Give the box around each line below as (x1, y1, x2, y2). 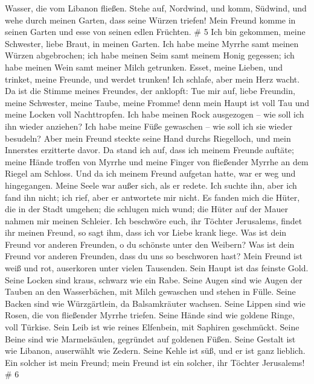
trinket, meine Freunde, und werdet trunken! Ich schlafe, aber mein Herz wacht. (5, 72, 300, 85)
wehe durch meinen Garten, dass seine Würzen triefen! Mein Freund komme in (5, 13, 296, 26)
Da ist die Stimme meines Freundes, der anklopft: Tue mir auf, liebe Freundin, (5, 84, 295, 97)
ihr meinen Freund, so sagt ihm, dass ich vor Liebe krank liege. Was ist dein (5, 226, 287, 239)
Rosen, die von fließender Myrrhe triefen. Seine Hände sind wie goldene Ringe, (5, 309, 295, 321)
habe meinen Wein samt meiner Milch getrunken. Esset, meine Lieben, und (5, 60, 283, 73)
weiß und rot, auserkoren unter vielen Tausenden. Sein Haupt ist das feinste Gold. (5, 262, 309, 274)
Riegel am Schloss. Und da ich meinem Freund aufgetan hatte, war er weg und (5, 167, 296, 180)
